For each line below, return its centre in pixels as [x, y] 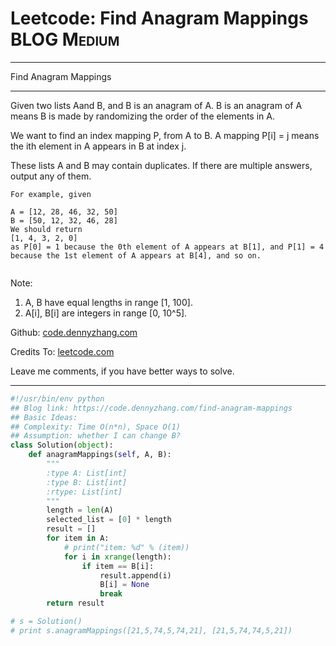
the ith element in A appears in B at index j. [98, 146]
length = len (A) [80, 510]
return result [75, 603]
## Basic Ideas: [44, 417]
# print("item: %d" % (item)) [126, 547]
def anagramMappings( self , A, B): [100, 455]
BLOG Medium [65, 39]
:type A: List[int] [87, 473]
